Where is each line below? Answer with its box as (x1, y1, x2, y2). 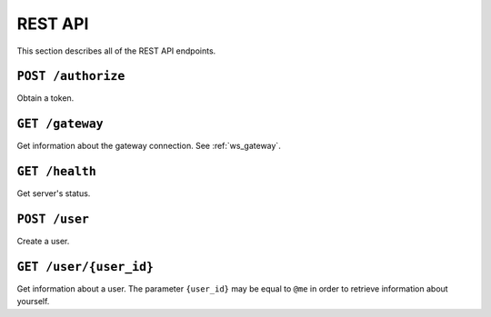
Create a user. (16, 236, 70, 247)
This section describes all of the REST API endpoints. (16, 45, 216, 56)
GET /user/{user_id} (16, 259, 155, 274)
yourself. (16, 296, 50, 307)
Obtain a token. (16, 93, 75, 104)
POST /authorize (16, 69, 125, 84)
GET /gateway (16, 116, 104, 132)
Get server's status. (16, 188, 91, 199)
